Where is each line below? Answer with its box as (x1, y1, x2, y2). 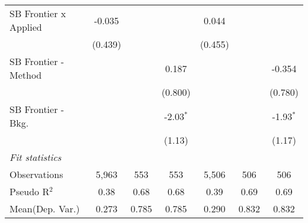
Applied (9, 20, 42, 34)
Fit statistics (9, 150, 62, 164)
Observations (9, 167, 63, 181)
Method (9, 68, 42, 82)
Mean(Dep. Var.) (9, 202, 80, 215)
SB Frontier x (9, 7, 66, 20)
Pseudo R (9, 185, 50, 198)
